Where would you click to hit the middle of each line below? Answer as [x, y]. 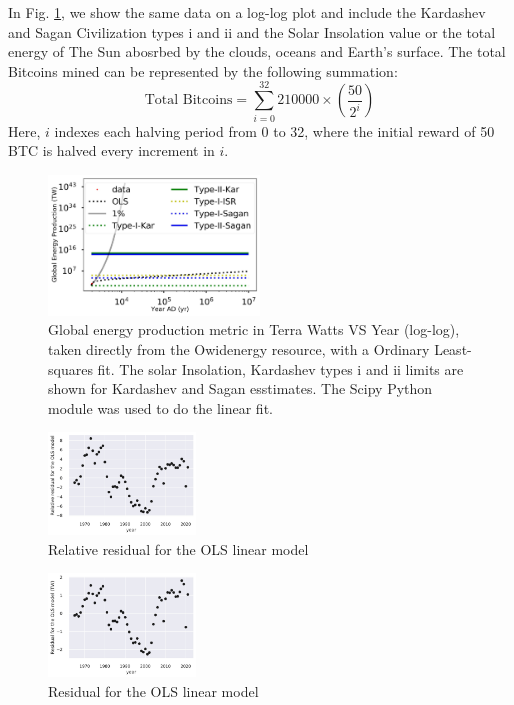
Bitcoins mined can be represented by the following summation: [203, 70]
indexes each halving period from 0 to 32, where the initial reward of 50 [274, 130]
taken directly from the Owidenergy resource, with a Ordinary [239, 349]
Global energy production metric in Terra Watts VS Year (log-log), [254, 329]
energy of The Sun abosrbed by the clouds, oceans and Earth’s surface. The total [257, 51]
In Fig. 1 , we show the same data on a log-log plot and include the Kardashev [247, 12]
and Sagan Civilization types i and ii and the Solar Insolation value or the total [252, 31]
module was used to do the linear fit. [160, 407]
